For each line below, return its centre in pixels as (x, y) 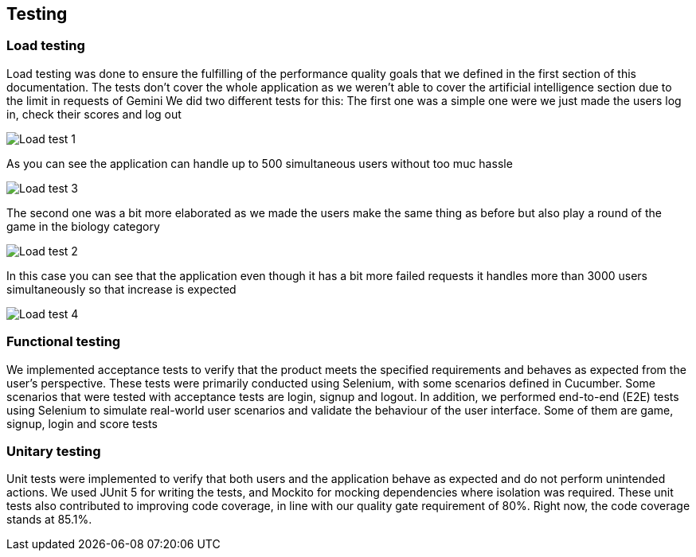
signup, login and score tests (82, 423)
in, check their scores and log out (94, 114)
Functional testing (64, 342)
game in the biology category (83, 226)
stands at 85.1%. (49, 520)
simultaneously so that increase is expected (121, 289)
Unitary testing (54, 451)
